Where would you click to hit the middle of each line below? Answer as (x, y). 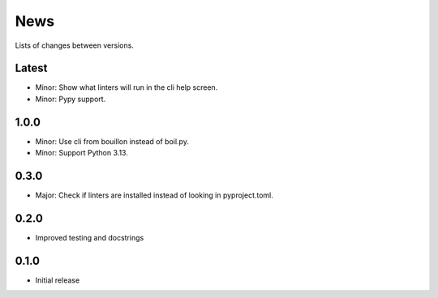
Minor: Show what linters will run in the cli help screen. (127, 87)
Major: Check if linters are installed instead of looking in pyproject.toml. (154, 195)
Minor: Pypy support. (71, 99)
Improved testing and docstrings (90, 237)
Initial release (58, 280)
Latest (31, 68)
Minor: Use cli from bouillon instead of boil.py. (112, 141)
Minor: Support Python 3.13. (82, 153)
